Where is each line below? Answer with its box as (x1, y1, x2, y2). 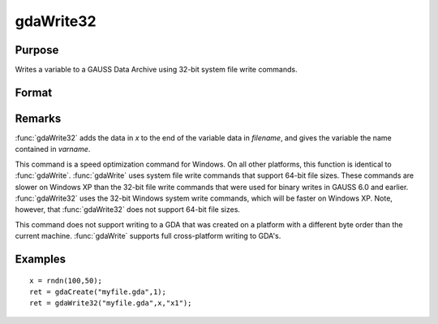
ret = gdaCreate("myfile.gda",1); (29, 287, 166, 296)
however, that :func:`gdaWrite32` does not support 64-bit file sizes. (15, 205, 241, 214)
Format (15, 85, 53, 99)
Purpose (15, 43, 59, 57)
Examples (15, 252, 67, 266)
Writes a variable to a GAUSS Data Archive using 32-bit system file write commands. (15, 65, 298, 75)
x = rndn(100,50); (29, 276, 103, 285)
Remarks (15, 111, 62, 125)
